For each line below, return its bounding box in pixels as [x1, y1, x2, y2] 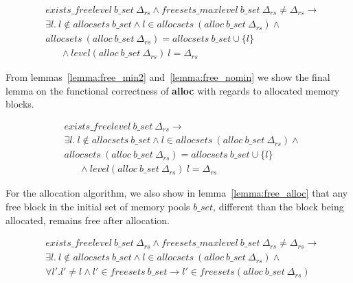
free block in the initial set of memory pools [5, 199, 190, 214]
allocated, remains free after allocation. [5, 212, 170, 227]
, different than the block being [213, 199, 344, 214]
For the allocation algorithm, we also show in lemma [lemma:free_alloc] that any [5, 186, 348, 200]
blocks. [5, 97, 34, 111]
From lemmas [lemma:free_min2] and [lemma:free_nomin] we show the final [5, 70, 330, 84]
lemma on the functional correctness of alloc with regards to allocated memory [5, 83, 340, 97]
